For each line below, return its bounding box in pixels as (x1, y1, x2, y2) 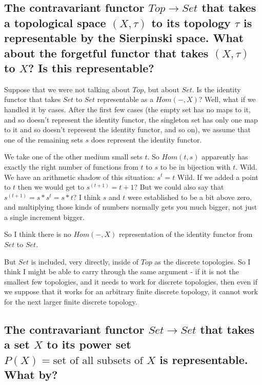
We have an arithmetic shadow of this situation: (4, 171, 155, 182)
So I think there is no (4, 229, 71, 239)
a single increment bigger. (4, 211, 85, 222)
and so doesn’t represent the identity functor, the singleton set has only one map (4, 114, 258, 125)
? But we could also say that (134, 181, 224, 192)
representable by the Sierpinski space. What (4, 30, 244, 46)
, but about (144, 84, 179, 94)
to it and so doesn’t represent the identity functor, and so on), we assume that (4, 124, 251, 135)
